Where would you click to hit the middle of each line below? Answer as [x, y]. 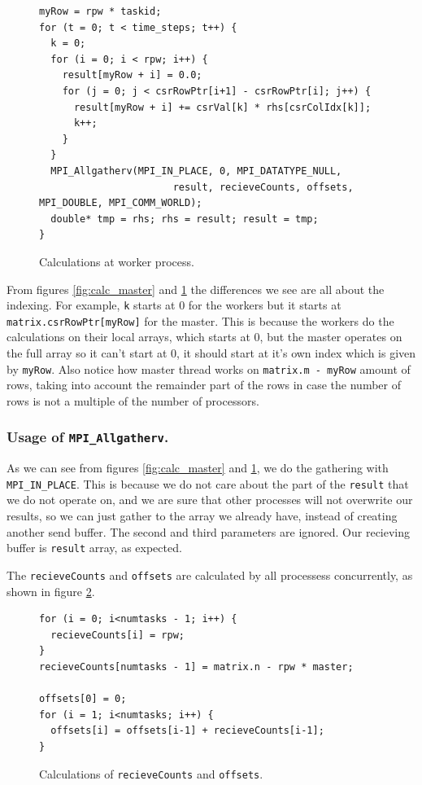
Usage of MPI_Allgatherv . [88, 437]
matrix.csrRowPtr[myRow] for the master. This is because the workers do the [200, 320]
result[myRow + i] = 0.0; [132, 75]
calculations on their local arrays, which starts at [128, 337]
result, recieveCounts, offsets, [263, 187]
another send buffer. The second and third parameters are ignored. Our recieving [209, 531]
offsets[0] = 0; [83, 699]
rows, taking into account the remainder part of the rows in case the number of [204, 385]
